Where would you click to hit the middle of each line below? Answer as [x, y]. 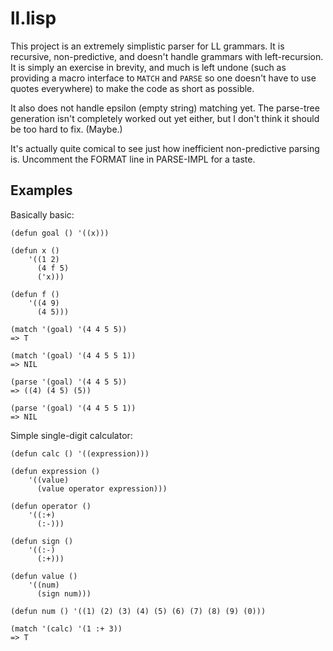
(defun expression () [55, 471]
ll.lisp [33, 18]
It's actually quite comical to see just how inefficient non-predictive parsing [165, 148]
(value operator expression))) [102, 488]
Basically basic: [42, 214]
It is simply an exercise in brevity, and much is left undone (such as [148, 67]
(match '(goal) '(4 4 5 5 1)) [73, 355]
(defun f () [35, 294]
